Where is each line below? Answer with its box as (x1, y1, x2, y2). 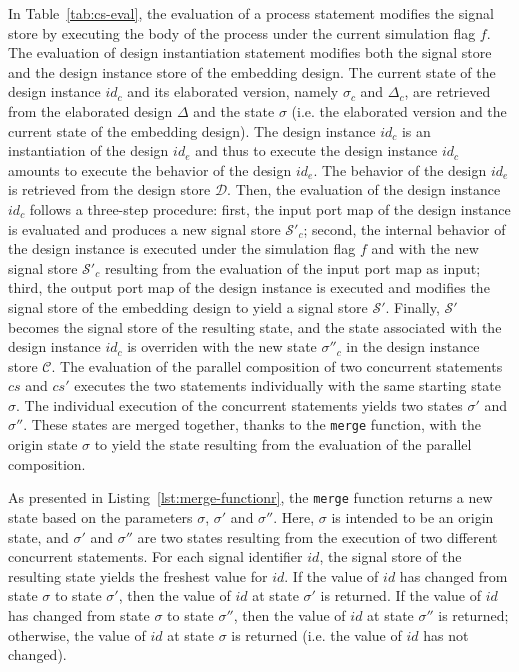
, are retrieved (404, 81, 491, 102)
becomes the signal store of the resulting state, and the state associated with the (8, 316, 502, 337)
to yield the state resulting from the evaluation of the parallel (94, 434, 472, 455)
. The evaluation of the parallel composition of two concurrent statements (51, 355, 503, 376)
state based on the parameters (8, 506, 193, 527)
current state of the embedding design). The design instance (8, 120, 376, 141)
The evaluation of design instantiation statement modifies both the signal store (8, 42, 492, 63)
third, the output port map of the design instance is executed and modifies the (8, 277, 490, 298)
